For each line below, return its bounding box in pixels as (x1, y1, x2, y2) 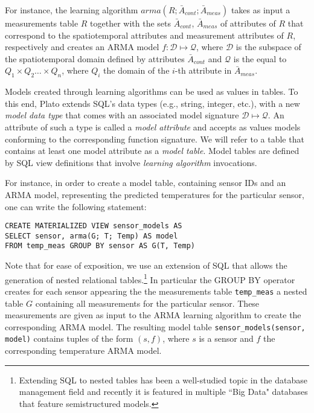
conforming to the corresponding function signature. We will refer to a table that (5, 132, 304, 145)
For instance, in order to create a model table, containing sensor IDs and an (5, 176, 286, 189)
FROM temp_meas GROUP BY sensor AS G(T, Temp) (5, 242, 195, 251)
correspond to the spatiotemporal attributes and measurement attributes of (5, 28, 284, 41)
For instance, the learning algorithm (5, 4, 138, 16)
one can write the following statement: (5, 200, 147, 213)
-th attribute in (175, 64, 232, 77)
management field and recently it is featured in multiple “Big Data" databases (19, 385, 308, 398)
